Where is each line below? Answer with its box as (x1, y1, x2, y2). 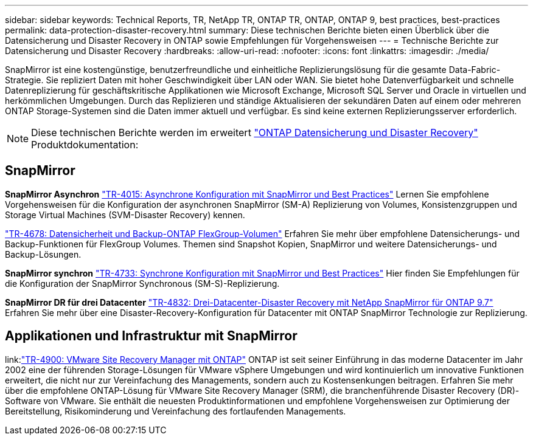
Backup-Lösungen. (5, 249, 82, 260)
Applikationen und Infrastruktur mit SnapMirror (5, 328, 298, 344)
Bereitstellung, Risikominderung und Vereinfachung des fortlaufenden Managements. (5, 405, 346, 416)
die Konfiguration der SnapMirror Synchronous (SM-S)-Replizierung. (5, 278, 280, 289)
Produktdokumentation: (31, 139, 139, 151)
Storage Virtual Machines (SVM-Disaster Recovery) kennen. (5, 209, 245, 220)
